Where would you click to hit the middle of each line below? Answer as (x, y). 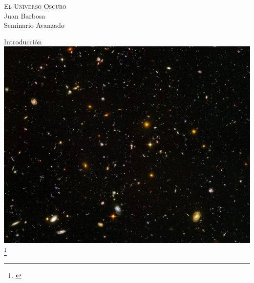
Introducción (23, 41)
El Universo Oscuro (35, 6)
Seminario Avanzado (34, 25)
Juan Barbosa (25, 15)
